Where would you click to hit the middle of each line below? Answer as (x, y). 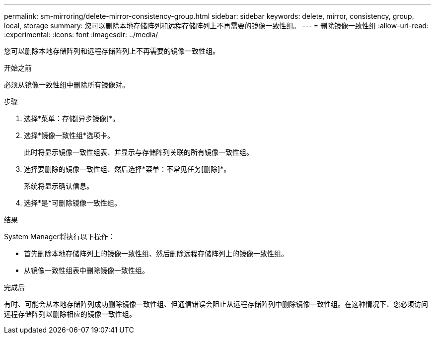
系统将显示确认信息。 (59, 186)
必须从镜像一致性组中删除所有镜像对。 (67, 85)
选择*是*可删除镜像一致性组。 (73, 203)
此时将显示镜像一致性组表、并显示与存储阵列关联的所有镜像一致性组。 (139, 152)
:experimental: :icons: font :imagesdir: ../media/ (81, 34)
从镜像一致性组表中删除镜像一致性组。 (86, 270)
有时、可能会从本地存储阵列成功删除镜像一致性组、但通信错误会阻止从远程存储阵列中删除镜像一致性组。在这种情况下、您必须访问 (216, 304)
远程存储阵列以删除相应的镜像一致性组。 (70, 314)
